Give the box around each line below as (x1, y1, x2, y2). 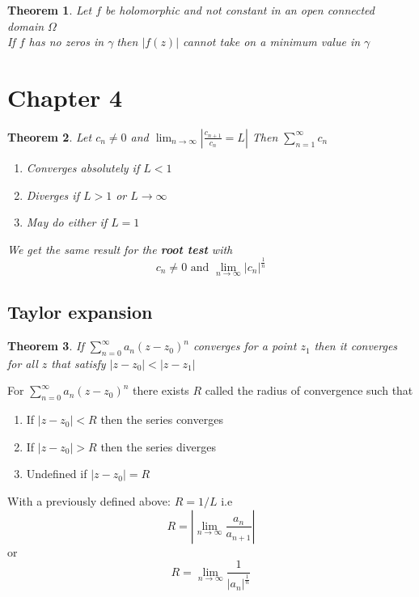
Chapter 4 (7, 80, 123, 113)
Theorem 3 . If (7, 337, 84, 354)
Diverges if (26, 186, 79, 203)
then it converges (314, 337, 398, 354)
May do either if (26, 214, 108, 231)
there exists (133, 382, 189, 399)
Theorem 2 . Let (7, 128, 92, 145)
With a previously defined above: (7, 493, 171, 510)
